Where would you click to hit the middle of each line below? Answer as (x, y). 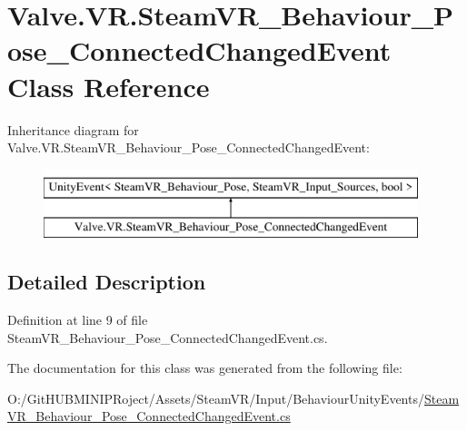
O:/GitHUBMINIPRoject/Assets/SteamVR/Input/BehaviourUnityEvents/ (216, 398)
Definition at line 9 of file (78, 320)
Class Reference (109, 86)
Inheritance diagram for (73, 129)
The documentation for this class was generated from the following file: (205, 368)
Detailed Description (107, 282)
